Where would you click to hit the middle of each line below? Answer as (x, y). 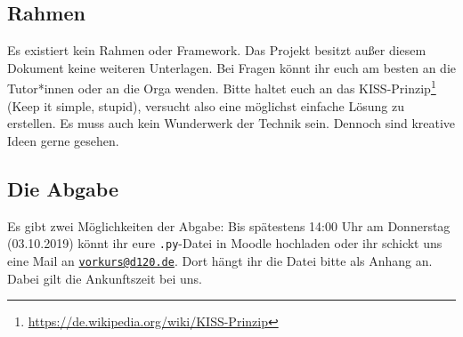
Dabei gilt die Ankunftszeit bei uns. (105, 278)
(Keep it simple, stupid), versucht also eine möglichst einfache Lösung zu (206, 105)
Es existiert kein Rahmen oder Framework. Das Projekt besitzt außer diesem (217, 50)
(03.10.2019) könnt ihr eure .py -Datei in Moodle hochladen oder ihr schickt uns (225, 243)
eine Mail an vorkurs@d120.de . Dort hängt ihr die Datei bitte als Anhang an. (220, 260)
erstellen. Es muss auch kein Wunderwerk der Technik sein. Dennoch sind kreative (231, 123)
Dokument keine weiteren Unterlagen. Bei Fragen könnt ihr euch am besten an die (232, 67)
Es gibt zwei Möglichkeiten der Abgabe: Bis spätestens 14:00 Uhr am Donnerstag (229, 225)
